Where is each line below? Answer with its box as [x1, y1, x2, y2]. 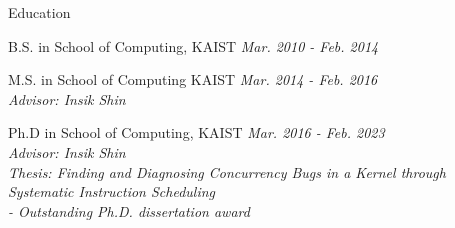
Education [8, 2, 71, 22]
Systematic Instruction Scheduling [8, 181, 216, 202]
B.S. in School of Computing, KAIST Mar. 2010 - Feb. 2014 [8, 35, 379, 56]
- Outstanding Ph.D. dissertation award [8, 200, 250, 221]
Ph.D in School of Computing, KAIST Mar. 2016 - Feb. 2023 [8, 122, 385, 143]
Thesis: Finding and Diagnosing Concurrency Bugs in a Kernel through [8, 161, 446, 182]
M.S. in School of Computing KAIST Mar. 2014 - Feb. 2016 [8, 69, 378, 90]
